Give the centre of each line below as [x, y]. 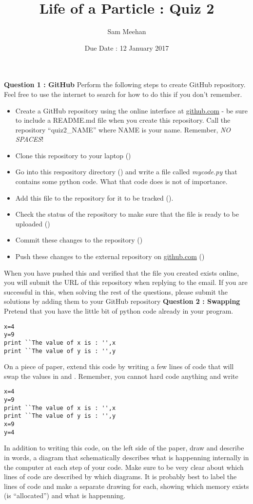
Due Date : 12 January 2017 [127, 47]
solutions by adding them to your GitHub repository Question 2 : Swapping [122, 301]
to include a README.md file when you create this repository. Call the [123, 120]
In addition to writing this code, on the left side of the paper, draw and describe [124, 448]
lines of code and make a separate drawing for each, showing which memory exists [126, 486]
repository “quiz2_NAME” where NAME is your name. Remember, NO [123, 129]
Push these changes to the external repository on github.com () [110, 256]
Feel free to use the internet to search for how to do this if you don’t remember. [123, 94]
